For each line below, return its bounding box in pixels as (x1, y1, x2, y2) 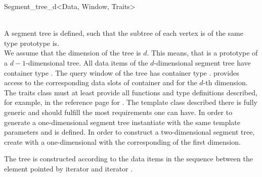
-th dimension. (203, 77, 248, 88)
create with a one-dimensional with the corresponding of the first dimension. (4, 136, 241, 147)
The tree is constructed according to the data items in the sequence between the (4, 153, 253, 164)
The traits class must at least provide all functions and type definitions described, (4, 87, 257, 97)
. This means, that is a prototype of (147, 47, 258, 58)
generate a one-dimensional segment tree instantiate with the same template (4, 116, 240, 127)
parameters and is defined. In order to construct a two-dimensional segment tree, (4, 127, 255, 137)
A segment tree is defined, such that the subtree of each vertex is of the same (4, 28, 243, 38)
